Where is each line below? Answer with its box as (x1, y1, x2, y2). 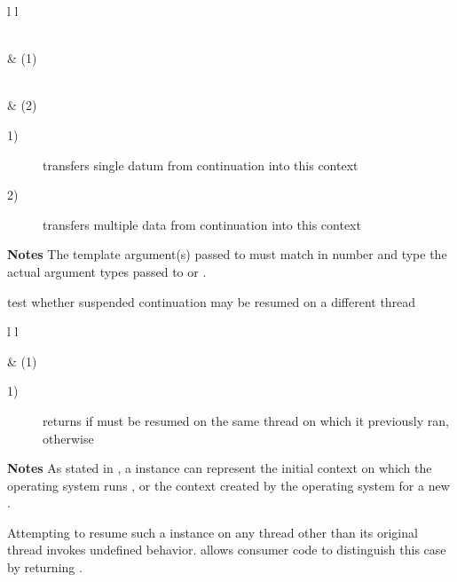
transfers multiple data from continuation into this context (43, 215, 361, 233)
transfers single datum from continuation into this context (43, 155, 359, 174)
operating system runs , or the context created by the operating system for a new (7, 476, 450, 494)
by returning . (7, 558, 83, 577)
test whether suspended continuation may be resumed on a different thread (7, 292, 416, 311)
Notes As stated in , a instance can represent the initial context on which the (7, 459, 432, 477)
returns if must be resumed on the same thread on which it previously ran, (43, 411, 449, 429)
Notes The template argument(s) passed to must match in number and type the (7, 245, 447, 263)
